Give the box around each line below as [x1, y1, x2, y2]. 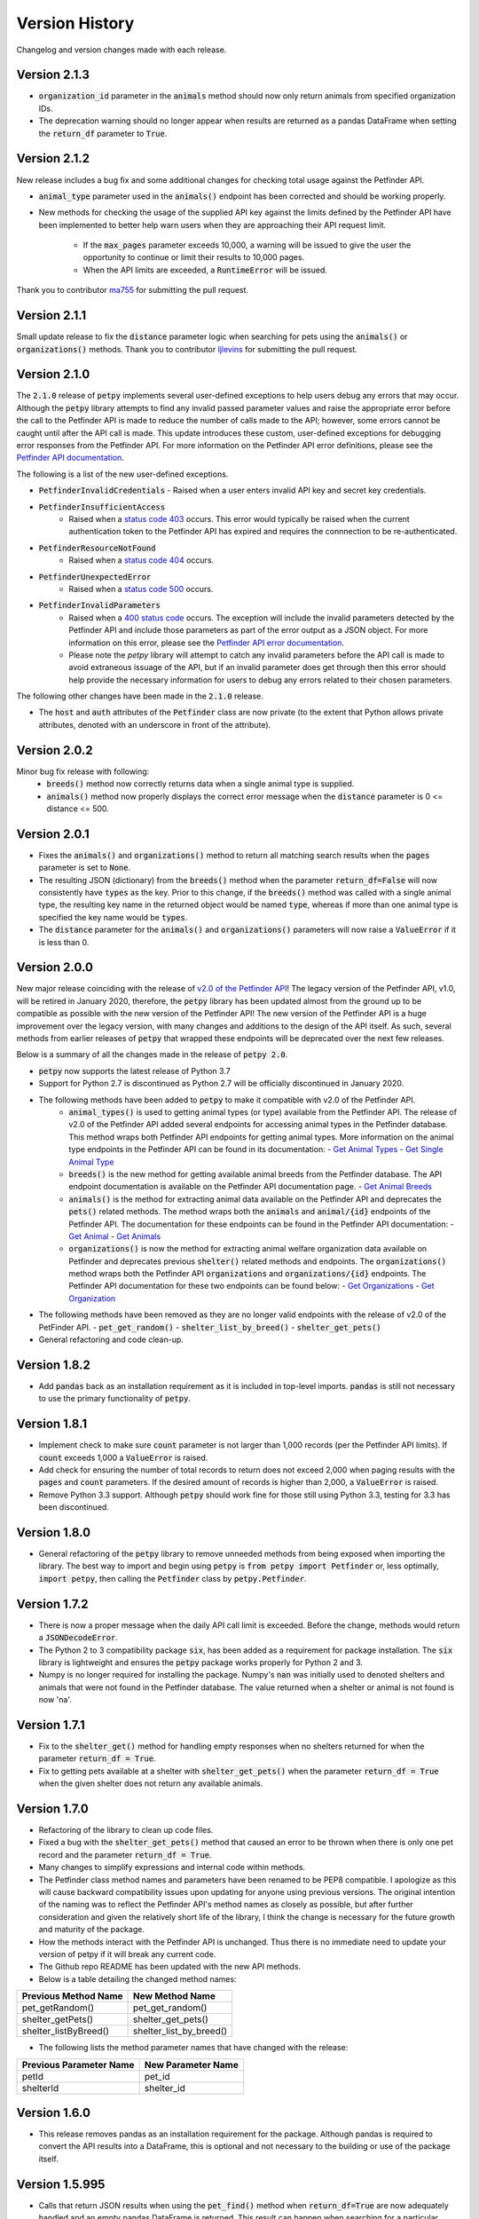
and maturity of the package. [38, 1924, 145, 1935]
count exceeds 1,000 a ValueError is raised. [38, 1452, 208, 1463]
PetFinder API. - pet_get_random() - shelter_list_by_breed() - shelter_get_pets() [38, 1322, 381, 1332]
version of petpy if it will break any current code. [38, 1949, 216, 1959]
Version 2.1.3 [16, 67, 90, 83]
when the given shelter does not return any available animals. [38, 1778, 263, 1789]
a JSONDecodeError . [38, 1632, 119, 1643]
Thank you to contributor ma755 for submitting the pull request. [16, 285, 248, 296]
